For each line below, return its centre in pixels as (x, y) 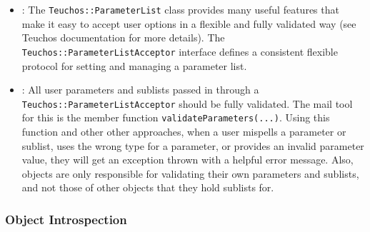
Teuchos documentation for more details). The (123, 37)
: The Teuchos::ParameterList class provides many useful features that (180, 9)
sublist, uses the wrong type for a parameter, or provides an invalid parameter (193, 145)
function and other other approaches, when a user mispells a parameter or (184, 131)
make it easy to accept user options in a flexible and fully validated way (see (189, 23)
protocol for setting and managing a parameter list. (134, 65)
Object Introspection (66, 219)
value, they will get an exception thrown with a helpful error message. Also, (187, 160)
